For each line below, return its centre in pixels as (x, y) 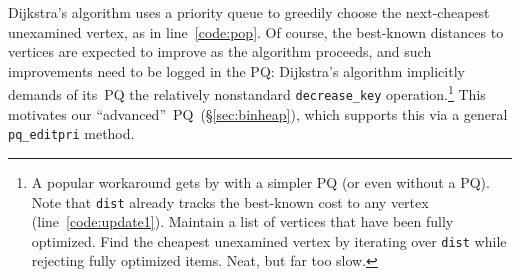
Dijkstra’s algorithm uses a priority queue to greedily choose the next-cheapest (249, 12)
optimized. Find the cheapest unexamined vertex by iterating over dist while (269, 240)
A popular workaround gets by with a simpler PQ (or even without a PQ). (260, 181)
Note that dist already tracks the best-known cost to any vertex (230, 201)
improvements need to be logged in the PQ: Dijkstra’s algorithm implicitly (236, 70)
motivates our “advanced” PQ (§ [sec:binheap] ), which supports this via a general (258, 113)
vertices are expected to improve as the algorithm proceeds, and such (220, 51)
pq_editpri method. (71, 133)
